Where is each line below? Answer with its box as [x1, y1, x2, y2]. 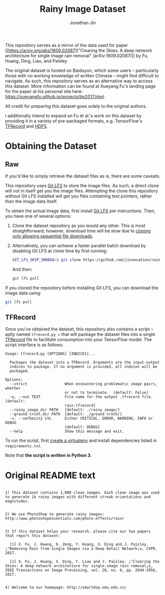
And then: [12, 266, 33, 272]
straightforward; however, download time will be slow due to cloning [12, 228, 151, 233]
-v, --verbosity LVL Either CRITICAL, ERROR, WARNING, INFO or [9, 416, 153, 421]
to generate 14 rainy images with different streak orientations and [5, 495, 151, 499]
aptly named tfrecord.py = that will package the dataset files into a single [5, 331, 155, 337]
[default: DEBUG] [65, 425, 100, 430]
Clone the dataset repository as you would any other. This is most [12, 223, 146, 229]
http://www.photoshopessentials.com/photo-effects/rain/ [5, 516, 125, 521]
